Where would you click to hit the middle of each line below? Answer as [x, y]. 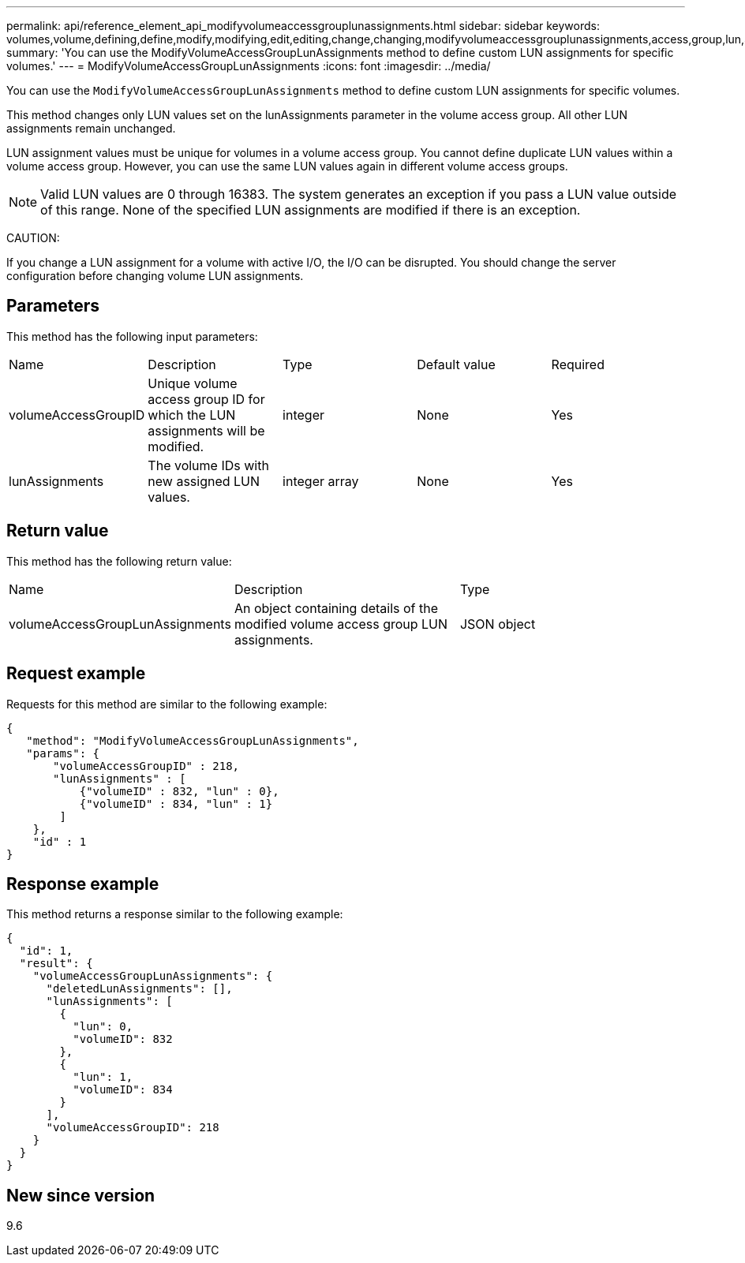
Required [578, 364]
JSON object [498, 624]
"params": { [63, 753]
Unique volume [193, 383]
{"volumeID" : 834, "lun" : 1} [176, 803]
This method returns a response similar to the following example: [175, 914]
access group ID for [206, 399]
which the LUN [192, 415]
